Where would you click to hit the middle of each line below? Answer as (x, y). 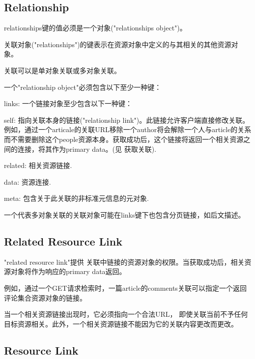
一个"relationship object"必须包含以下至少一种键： (83, 87)
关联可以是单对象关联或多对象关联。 (62, 70)
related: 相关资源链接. (38, 165)
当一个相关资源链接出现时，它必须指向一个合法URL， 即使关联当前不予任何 (126, 314)
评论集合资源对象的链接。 (45, 297)
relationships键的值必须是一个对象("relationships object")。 (95, 28)
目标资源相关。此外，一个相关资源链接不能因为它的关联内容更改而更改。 (121, 323)
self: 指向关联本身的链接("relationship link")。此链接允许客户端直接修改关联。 (127, 120)
